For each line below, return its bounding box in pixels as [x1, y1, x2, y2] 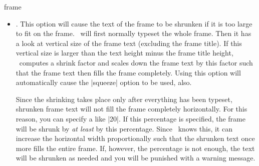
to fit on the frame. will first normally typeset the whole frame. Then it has [16, 28, 251, 38]
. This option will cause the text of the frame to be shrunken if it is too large [16, 18, 252, 28]
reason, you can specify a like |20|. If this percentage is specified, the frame [16, 113, 245, 123]
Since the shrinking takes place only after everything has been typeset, [16, 93, 232, 104]
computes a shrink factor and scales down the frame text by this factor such [19, 57, 253, 67]
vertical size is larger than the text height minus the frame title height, [16, 47, 233, 58]
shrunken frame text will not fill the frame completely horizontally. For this [16, 103, 247, 114]
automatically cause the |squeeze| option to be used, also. [16, 77, 192, 87]
